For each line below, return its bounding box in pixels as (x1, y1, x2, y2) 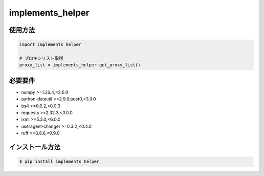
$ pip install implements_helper (19, 159, 100, 164)
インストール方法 (9, 143, 61, 151)
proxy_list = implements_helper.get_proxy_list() (19, 62, 141, 68)
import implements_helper (19, 42, 82, 47)
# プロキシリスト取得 (19, 55, 64, 61)
